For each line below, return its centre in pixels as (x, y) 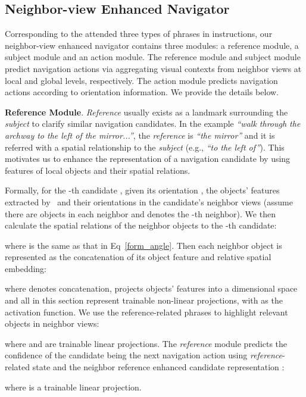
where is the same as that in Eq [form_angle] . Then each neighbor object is (143, 245)
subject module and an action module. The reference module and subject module (153, 57)
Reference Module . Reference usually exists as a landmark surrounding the (146, 112)
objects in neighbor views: (52, 323)
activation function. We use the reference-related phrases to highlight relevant (146, 312)
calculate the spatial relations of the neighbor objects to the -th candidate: (141, 225)
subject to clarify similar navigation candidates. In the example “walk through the (153, 124)
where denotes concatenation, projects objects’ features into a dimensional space (151, 288)
